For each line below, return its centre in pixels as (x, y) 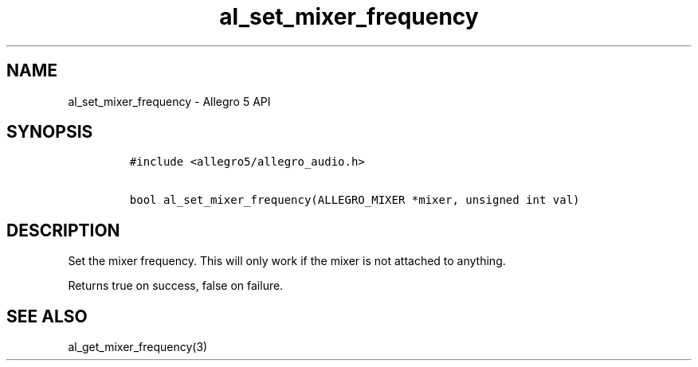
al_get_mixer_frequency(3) (138, 347)
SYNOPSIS (50, 132)
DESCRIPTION (63, 230)
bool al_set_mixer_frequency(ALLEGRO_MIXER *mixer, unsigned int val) (355, 200)
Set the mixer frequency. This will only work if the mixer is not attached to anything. (287, 261)
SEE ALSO (47, 316)
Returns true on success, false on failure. (176, 286)
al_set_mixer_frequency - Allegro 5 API (169, 101)
